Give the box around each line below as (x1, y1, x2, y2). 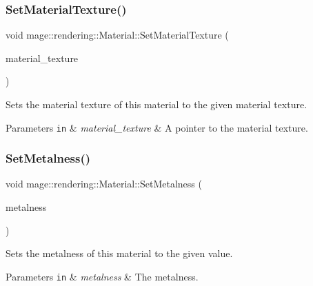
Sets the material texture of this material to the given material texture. (6, 97, 307, 111)
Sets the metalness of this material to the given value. (6, 246, 233, 261)
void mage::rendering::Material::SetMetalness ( (6, 176, 202, 191)
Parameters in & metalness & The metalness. (6, 269, 199, 283)
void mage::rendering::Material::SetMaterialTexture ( (6, 28, 229, 42)
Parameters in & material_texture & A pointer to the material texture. (6, 120, 308, 134)
